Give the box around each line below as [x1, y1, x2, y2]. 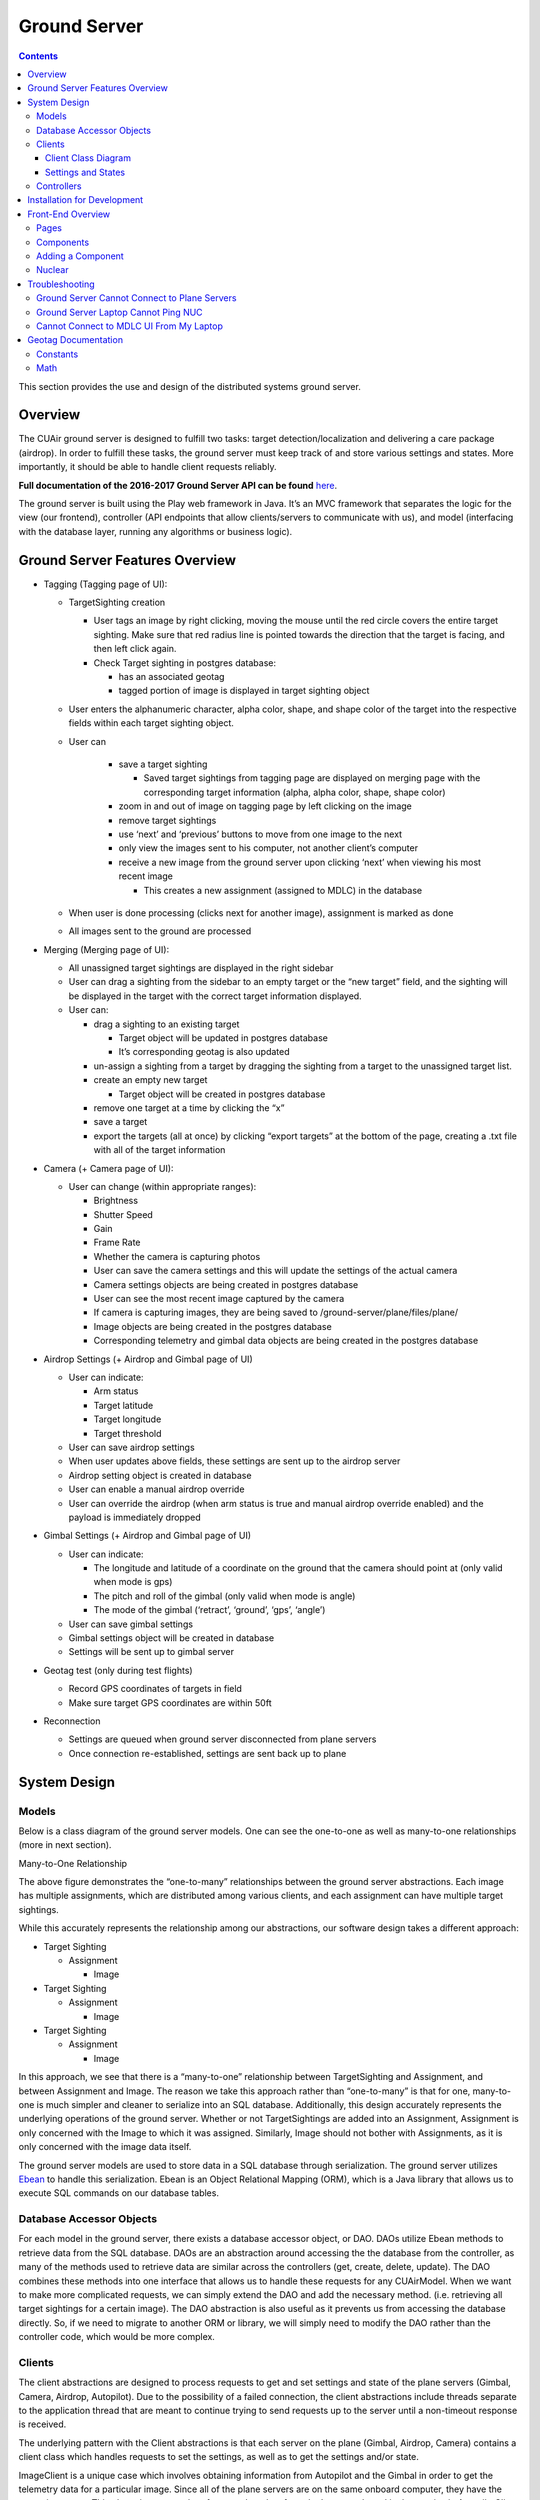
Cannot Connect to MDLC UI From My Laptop [36, 320, 224, 332]
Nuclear [36, 264, 69, 276]
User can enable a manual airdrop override [68, 1483, 245, 1495]
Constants [36, 348, 79, 360]
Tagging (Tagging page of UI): [43, 578, 168, 590]
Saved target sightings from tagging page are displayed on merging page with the [143, 772, 481, 784]
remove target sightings [118, 814, 217, 826]
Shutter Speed [93, 1208, 154, 1220]
